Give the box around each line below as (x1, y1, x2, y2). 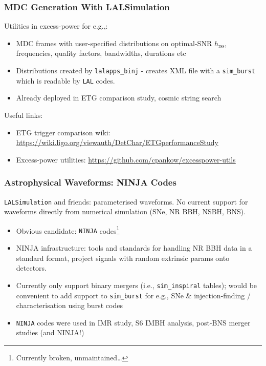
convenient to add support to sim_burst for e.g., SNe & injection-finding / (16, 290, 251, 300)
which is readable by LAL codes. (16, 75, 115, 86)
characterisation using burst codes (16, 300, 123, 311)
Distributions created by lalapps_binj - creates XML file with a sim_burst (16, 65, 256, 75)
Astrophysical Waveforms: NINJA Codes (4, 176, 176, 189)
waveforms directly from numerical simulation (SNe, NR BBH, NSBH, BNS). (4, 206, 246, 217)
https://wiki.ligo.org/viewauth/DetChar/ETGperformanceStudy (16, 137, 218, 148)
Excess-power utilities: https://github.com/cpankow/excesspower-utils (16, 154, 236, 165)
